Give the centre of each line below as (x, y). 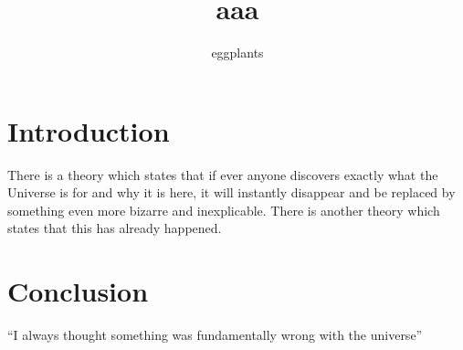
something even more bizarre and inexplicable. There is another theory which (224, 210)
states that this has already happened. (115, 228)
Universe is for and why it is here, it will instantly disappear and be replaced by (231, 192)
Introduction (89, 130)
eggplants (237, 53)
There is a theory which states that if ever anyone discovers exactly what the (223, 174)
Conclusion (78, 291)
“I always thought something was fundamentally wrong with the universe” (215, 335)
